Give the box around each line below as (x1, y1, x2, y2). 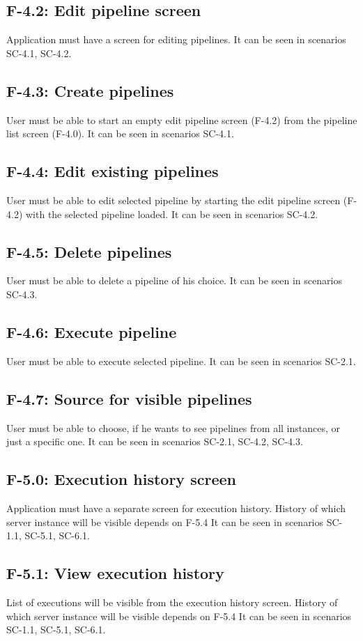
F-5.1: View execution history (6, 562, 224, 584)
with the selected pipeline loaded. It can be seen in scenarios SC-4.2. (25, 206, 318, 221)
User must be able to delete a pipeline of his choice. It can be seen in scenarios (6, 273, 342, 288)
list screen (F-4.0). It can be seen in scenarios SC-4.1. (6, 126, 234, 141)
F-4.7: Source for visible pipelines (6, 387, 252, 409)
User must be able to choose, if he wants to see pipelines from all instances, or (6, 420, 340, 435)
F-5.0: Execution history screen (6, 468, 236, 490)
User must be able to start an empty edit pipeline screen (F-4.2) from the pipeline (6, 112, 357, 127)
